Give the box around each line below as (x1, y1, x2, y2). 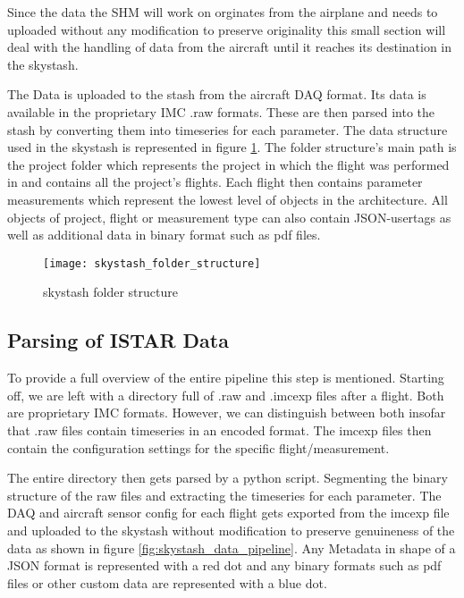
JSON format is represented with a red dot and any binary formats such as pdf (7, 556, 442, 575)
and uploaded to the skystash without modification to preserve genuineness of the (7, 520, 455, 539)
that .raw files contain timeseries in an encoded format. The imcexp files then (7, 420, 432, 439)
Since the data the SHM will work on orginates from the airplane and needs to (7, 3, 438, 21)
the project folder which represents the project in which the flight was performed (7, 155, 450, 173)
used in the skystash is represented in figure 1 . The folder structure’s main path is (7, 138, 457, 156)
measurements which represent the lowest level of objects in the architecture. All (7, 190, 448, 208)
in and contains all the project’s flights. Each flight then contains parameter (7, 173, 423, 191)
